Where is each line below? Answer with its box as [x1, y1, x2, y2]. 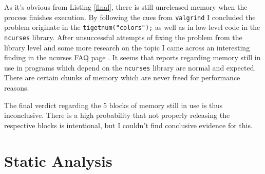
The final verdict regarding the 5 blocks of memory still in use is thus [4, 99, 223, 110]
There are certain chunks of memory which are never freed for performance [4, 72, 240, 83]
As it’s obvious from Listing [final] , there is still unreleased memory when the [4, 2, 248, 12]
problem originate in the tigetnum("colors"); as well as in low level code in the [4, 22, 260, 32]
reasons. [4, 82, 29, 93]
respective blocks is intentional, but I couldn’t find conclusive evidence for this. [4, 119, 253, 130]
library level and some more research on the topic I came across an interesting [4, 42, 250, 53]
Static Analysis [4, 150, 112, 171]
